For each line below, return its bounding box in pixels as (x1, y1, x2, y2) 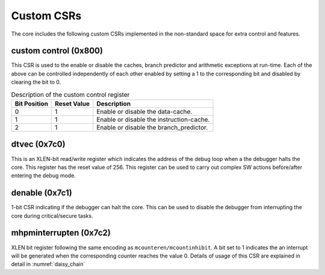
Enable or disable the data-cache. (96, 107, 193, 116)
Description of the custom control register (11, 90, 130, 99)
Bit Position (14, 100, 48, 108)
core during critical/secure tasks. (11, 212, 93, 220)
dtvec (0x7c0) (11, 139, 66, 150)
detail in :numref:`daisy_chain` (11, 261, 85, 268)
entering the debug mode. (11, 172, 76, 179)
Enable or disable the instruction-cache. (96, 115, 210, 124)
